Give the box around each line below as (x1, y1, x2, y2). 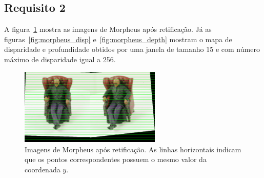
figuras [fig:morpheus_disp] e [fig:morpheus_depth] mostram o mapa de (4, 33, 232, 44)
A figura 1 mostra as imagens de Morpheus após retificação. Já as (4, 24, 212, 34)
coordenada (25, 164, 60, 174)
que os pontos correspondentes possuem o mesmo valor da (25, 154, 207, 165)
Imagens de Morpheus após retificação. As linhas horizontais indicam (25, 144, 241, 154)
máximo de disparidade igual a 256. (4, 54, 116, 64)
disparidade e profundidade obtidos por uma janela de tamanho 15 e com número (4, 44, 260, 55)
